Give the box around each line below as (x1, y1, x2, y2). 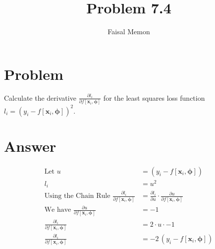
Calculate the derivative (4, 92, 76, 103)
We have (44, 206, 71, 214)
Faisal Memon (107, 26, 150, 37)
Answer (4, 135, 56, 156)
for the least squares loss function (103, 92, 205, 103)
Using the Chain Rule (44, 192, 110, 200)
